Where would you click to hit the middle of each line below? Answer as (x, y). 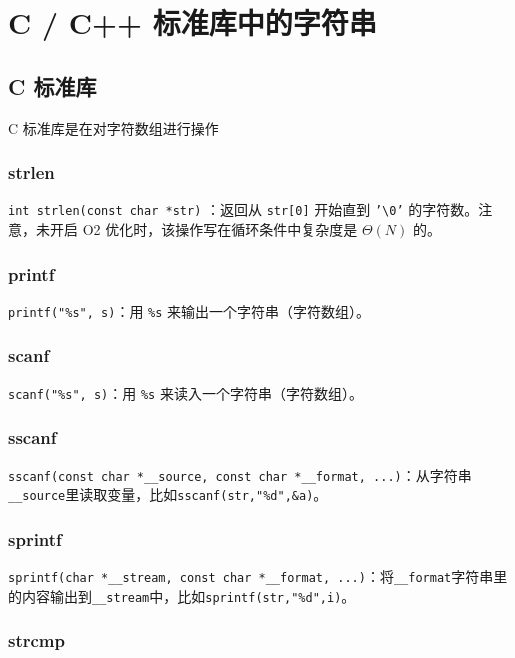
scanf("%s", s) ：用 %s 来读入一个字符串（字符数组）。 (185, 392)
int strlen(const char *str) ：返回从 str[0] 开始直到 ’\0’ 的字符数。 (243, 209)
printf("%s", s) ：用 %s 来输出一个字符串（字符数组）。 (189, 310)
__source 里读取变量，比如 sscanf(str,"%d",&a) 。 (168, 494)
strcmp (36, 640)
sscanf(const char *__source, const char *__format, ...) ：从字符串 (240, 474)
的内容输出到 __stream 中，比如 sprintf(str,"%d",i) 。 (182, 595)
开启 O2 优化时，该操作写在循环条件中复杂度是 (203, 229)
